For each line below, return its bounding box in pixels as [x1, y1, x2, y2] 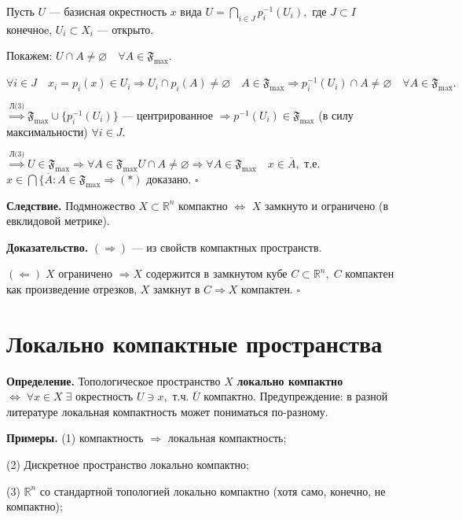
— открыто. [97, 20, 154, 37]
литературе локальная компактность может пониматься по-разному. [6, 403, 328, 419]
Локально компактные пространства [6, 326, 383, 359]
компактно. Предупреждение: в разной [203, 388, 388, 404]
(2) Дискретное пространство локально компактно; [6, 456, 249, 473]
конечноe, [6, 20, 53, 37]
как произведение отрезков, [6, 280, 137, 297]
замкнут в [153, 280, 200, 297]
